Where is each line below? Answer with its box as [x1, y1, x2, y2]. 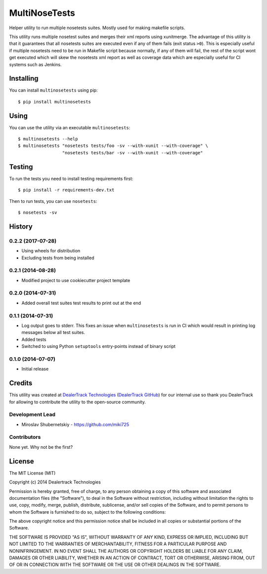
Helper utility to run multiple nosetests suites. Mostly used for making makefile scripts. [9, 25, 185, 31]
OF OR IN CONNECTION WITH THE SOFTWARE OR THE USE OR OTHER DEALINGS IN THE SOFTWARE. [9, 562, 221, 568]
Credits [9, 379, 33, 387]
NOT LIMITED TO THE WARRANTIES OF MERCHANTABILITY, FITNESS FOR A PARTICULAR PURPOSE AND [9, 541, 227, 547]
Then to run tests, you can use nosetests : [9, 198, 97, 204]
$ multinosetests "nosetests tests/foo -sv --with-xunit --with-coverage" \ [18, 143, 209, 148]
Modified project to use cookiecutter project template [21, 277, 131, 283]
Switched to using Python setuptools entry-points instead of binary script [21, 343, 176, 349]
